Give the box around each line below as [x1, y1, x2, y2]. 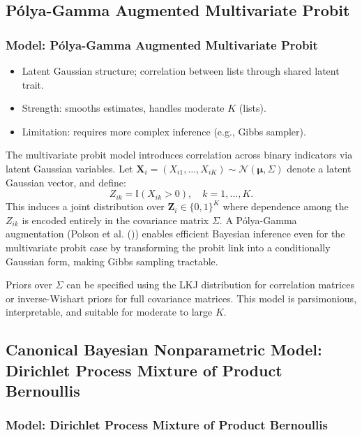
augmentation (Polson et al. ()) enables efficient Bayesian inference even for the [6, 226, 345, 241]
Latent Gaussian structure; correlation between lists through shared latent [22, 64, 340, 78]
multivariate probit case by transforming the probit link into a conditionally [6, 239, 331, 254]
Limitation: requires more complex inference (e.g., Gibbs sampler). [22, 124, 306, 138]
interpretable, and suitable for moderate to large [6, 304, 213, 319]
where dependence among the [223, 199, 349, 214]
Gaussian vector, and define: [6, 175, 126, 189]
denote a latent [287, 161, 352, 175]
